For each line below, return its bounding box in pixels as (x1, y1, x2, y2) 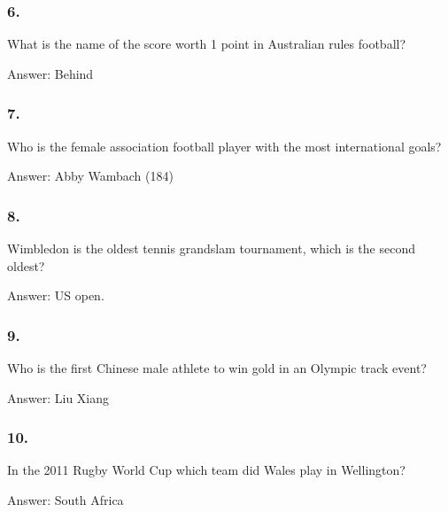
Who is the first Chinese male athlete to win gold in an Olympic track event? (7, 359, 427, 377)
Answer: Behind (7, 64, 94, 82)
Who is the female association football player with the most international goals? (7, 136, 442, 155)
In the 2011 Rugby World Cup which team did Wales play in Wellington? (7, 461, 406, 479)
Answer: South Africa (7, 491, 124, 509)
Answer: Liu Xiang (7, 388, 110, 407)
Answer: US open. (7, 286, 104, 305)
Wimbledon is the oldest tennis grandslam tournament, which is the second (7, 239, 415, 258)
